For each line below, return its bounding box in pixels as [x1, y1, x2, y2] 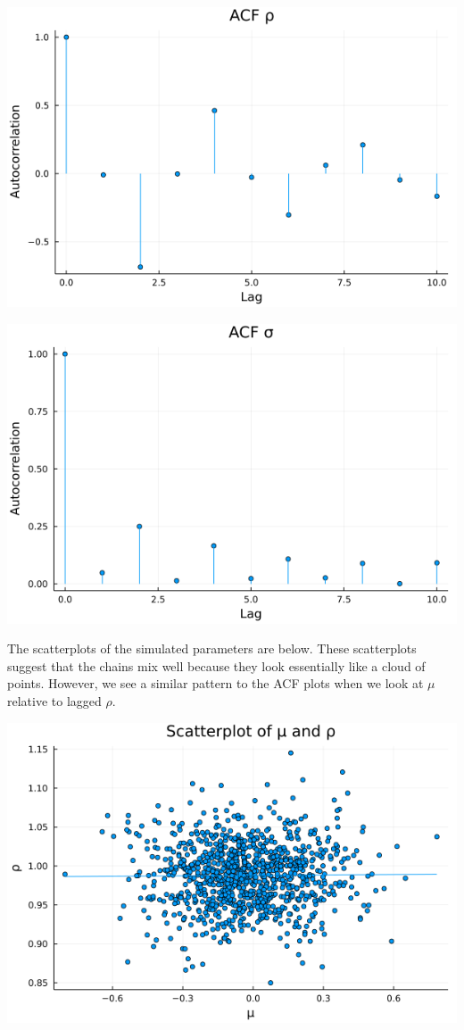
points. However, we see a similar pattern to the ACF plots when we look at [7, 674, 424, 693]
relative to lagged [7, 691, 102, 710]
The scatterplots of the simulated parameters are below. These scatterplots [7, 639, 417, 658]
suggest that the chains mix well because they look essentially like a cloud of [7, 656, 426, 675]
